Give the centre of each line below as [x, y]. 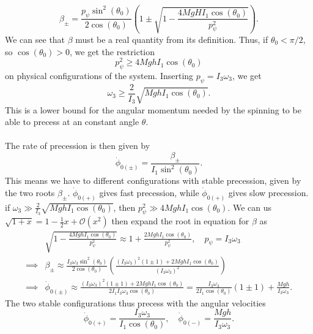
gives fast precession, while [149, 192]
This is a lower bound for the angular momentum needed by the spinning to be [153, 109]
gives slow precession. [268, 192]
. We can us [250, 207]
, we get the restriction [112, 51]
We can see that [35, 39]
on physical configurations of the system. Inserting [99, 75]
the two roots [30, 192]
